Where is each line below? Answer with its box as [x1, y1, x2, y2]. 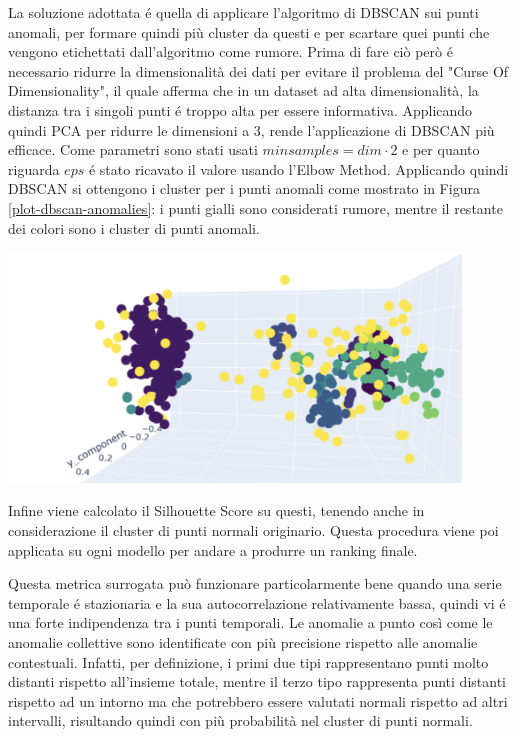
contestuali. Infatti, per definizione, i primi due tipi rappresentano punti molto [8, 651, 489, 672]
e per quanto [402, 139, 480, 160]
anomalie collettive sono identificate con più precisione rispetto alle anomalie [8, 632, 478, 653]
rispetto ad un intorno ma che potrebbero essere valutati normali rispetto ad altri [8, 690, 508, 711]
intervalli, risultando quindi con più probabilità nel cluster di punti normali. [8, 710, 473, 731]
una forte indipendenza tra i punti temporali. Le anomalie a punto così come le [8, 612, 493, 633]
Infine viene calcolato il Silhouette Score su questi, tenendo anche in [8, 500, 425, 521]
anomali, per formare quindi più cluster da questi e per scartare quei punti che [8, 21, 490, 42]
